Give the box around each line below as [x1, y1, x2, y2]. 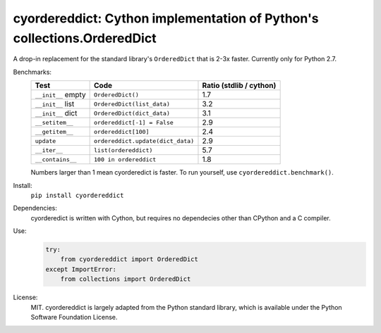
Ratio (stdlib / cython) [202, 81, 277, 91]
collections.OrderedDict [13, 30, 157, 46]
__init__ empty [35, 90, 86, 100]
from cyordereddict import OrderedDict [60, 256, 199, 263]
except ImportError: [45, 265, 116, 273]
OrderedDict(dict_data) [94, 109, 171, 117]
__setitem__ [35, 118, 73, 126]
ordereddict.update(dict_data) [94, 137, 194, 144]
